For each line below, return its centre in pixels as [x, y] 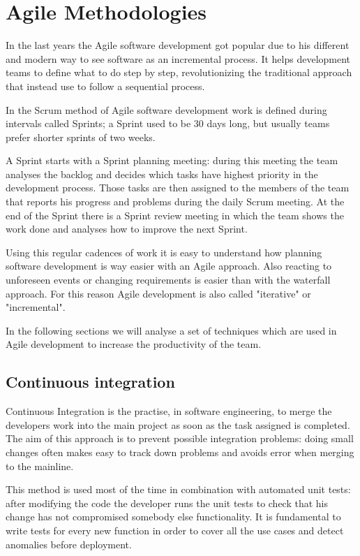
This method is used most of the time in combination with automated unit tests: [178, 489]
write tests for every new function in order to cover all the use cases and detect [175, 530]
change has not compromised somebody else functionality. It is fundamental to [173, 517]
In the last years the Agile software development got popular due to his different [178, 45]
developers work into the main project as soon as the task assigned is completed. [178, 424]
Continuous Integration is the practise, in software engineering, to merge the [169, 411]
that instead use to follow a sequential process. [105, 86]
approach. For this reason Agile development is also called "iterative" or [158, 293]
